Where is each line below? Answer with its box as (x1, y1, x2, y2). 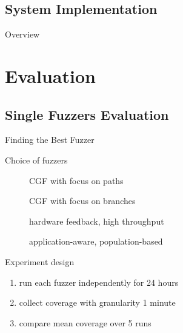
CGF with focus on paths (29, 174, 124, 186)
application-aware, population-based (29, 235, 163, 248)
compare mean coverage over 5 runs (19, 316, 151, 329)
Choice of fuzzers (5, 153, 68, 166)
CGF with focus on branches (29, 194, 136, 207)
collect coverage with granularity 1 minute (19, 296, 176, 309)
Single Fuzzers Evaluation (5, 105, 169, 124)
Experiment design (5, 255, 75, 268)
